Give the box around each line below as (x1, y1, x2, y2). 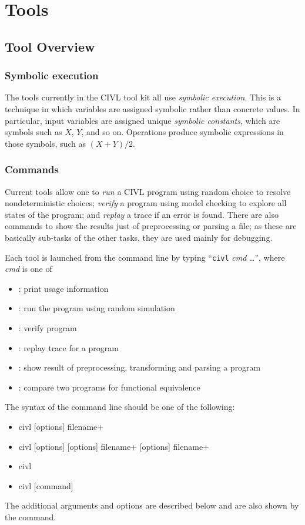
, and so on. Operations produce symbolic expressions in (81, 126, 284, 138)
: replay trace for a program (18, 341, 119, 354)
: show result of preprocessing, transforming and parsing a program (18, 361, 261, 373)
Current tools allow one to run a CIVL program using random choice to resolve (5, 185, 291, 197)
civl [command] (18, 479, 73, 492)
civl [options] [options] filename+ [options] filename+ (18, 440, 210, 452)
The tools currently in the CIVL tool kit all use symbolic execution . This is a (5, 91, 281, 103)
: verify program (18, 321, 77, 334)
